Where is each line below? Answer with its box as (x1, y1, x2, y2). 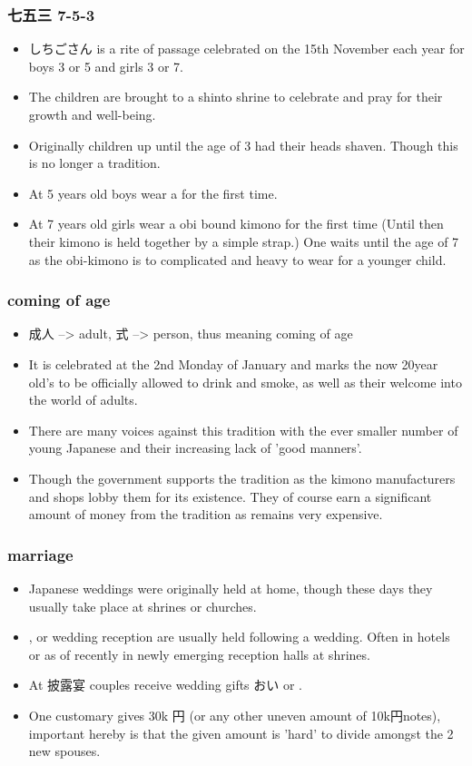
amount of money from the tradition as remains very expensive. (28, 505, 383, 524)
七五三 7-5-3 (7, 3, 95, 25)
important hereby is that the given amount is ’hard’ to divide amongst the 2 (28, 723, 454, 742)
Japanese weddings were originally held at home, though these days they (28, 578, 433, 597)
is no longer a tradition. (28, 153, 161, 172)
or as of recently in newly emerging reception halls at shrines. (28, 644, 370, 663)
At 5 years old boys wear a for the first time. (28, 183, 278, 202)
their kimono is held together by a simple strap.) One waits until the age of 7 (28, 231, 459, 250)
